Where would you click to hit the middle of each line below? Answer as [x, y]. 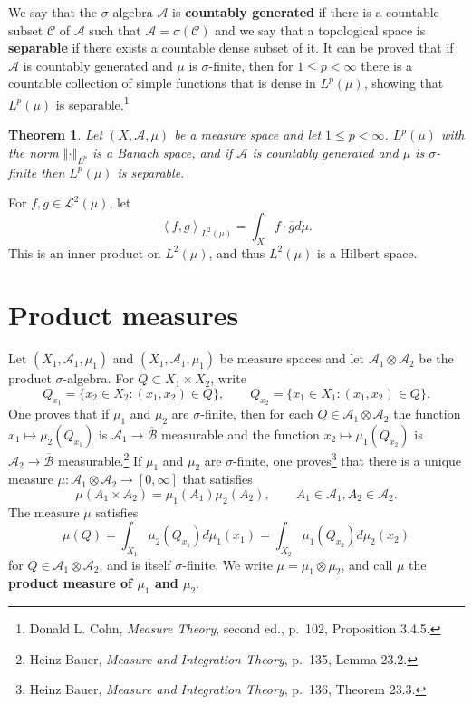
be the [436, 358]
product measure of [71, 583]
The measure [44, 511]
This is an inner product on [85, 252]
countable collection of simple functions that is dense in [162, 83]
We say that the [53, 12]
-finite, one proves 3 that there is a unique [347, 458]
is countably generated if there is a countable [306, 12]
